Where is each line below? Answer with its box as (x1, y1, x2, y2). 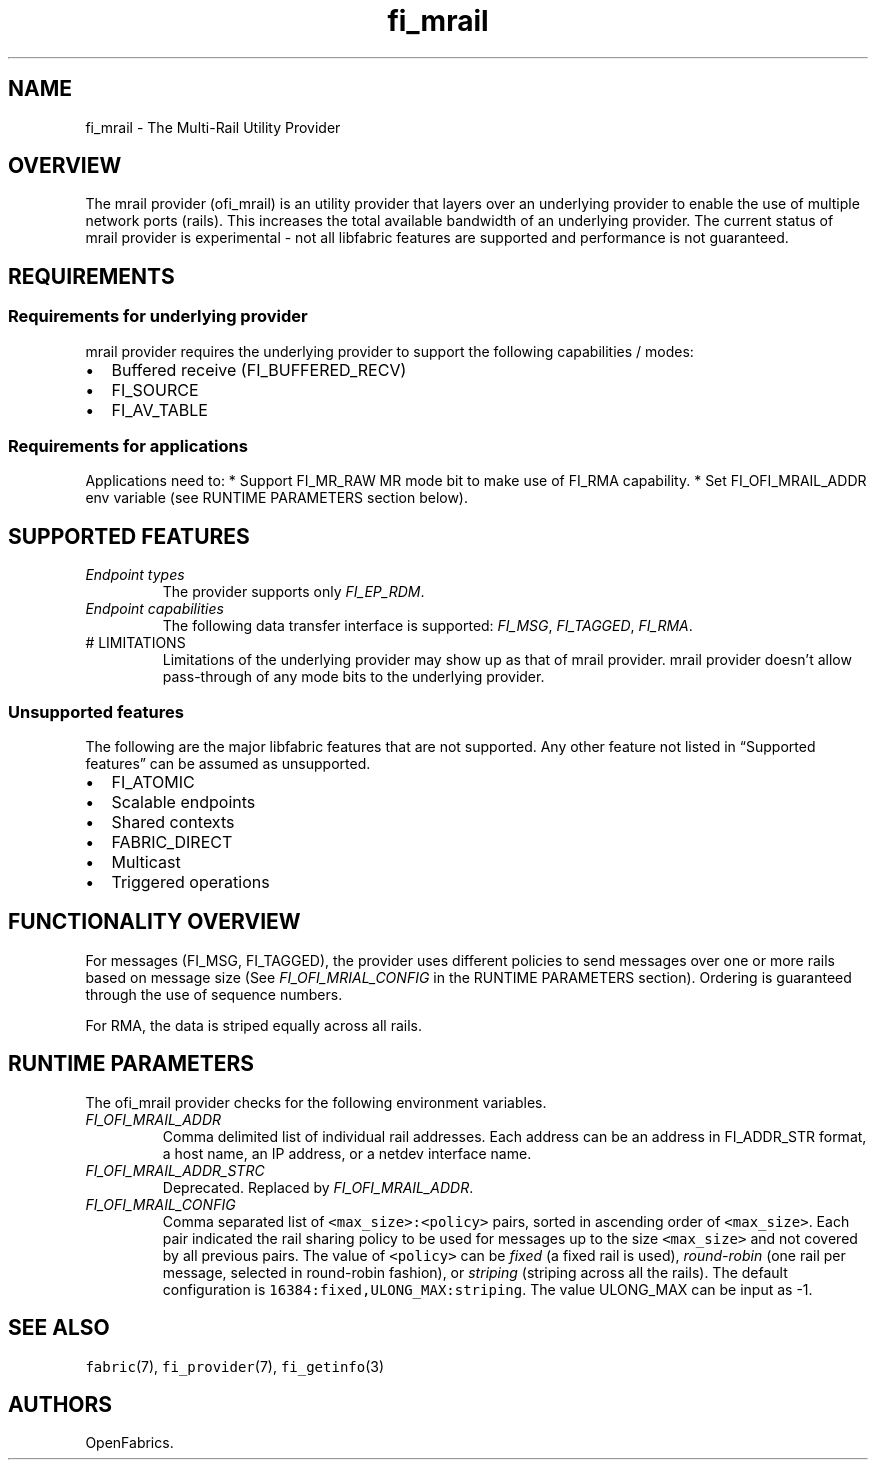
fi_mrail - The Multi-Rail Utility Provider (85, 118, 341, 136)
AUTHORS (8, 1391, 113, 1417)
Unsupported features (8, 701, 184, 722)
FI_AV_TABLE (111, 399, 208, 420)
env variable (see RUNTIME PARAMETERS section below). (85, 489, 469, 507)
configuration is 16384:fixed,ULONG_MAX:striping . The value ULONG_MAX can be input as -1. (162, 1280, 813, 1298)
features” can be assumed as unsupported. (85, 755, 371, 772)
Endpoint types (85, 566, 185, 584)
